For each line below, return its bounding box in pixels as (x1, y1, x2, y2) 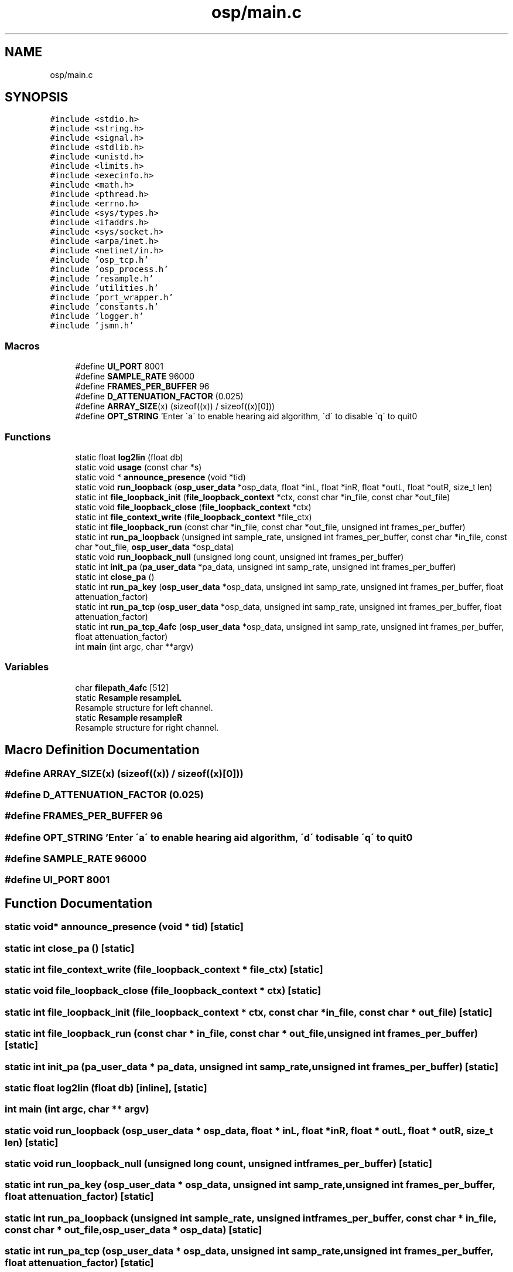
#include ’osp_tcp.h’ (50, 255, 149, 265)
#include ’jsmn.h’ (50, 321, 134, 331)
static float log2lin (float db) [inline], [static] (5, 1081, 207, 1094)
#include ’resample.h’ (50, 274, 154, 284)
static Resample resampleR (75, 712, 183, 723)
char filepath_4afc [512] (75, 682, 169, 693)
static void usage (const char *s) (75, 462, 202, 472)
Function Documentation (5, 896, 152, 911)
